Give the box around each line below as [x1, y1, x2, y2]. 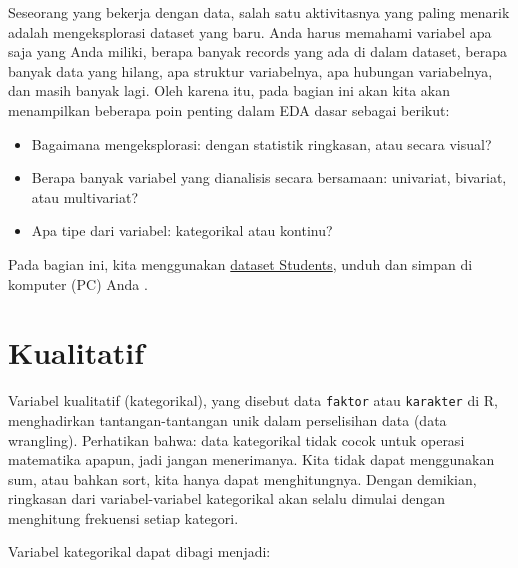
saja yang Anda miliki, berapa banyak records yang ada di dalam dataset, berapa [8, 41, 507, 62]
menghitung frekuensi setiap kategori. [8, 507, 239, 528]
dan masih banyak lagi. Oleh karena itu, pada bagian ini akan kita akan [8, 80, 450, 101]
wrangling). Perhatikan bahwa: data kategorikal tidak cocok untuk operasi [8, 429, 465, 450]
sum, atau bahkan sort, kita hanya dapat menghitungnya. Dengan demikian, [8, 468, 477, 489]
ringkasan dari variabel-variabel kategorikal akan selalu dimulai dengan [8, 488, 446, 509]
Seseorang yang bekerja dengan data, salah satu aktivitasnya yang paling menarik [8, 2, 510, 22]
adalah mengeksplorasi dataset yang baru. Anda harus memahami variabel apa [8, 21, 492, 42]
